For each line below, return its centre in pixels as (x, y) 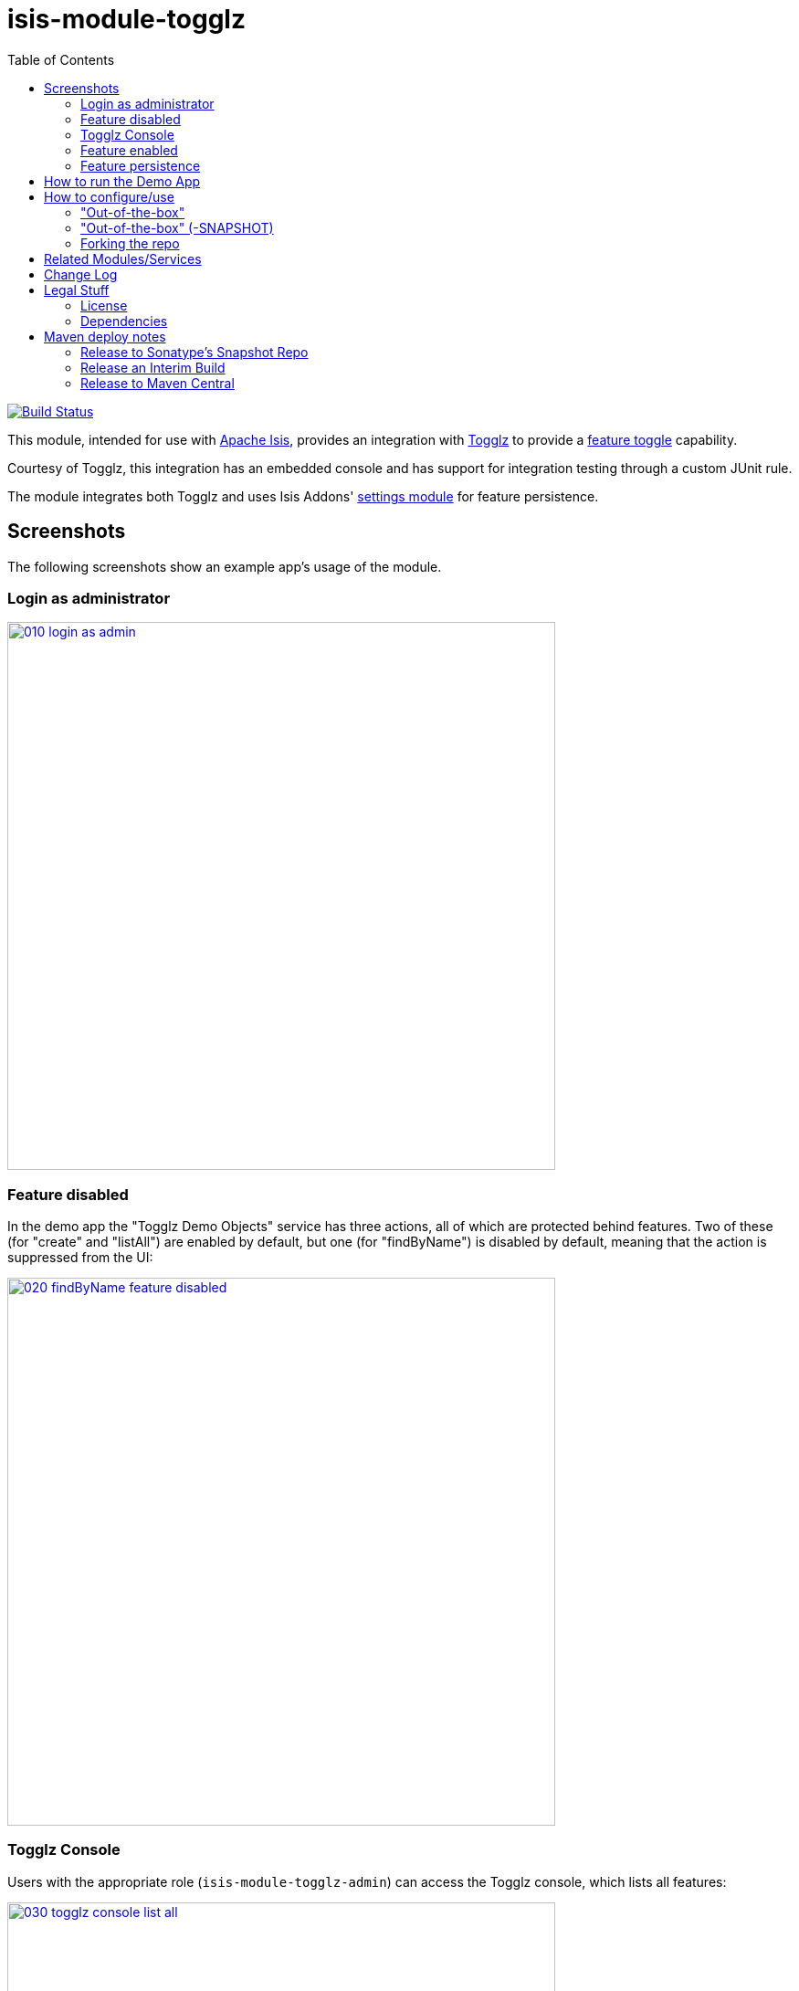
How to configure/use (109, 196)
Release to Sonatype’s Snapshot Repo (194, 352)
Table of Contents (61, 59)
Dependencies (124, 321)
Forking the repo (130, 243)
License (104, 305)
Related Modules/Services (123, 258)
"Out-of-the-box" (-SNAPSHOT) (177, 227)
